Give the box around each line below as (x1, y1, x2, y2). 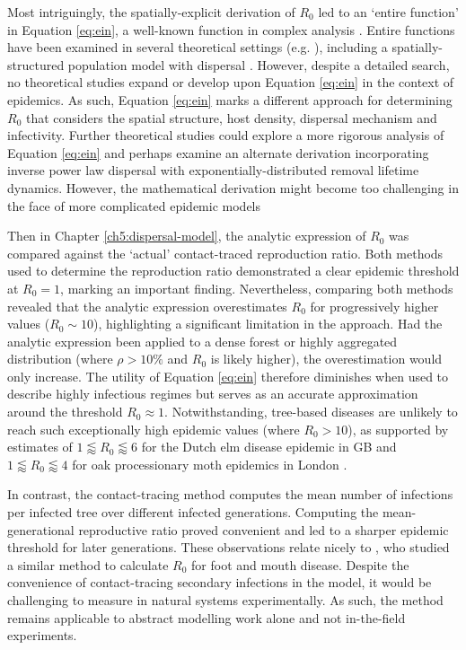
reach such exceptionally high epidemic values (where (7, 419, 300, 438)
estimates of (7, 437, 73, 456)
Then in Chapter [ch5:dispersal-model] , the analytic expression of (7, 226, 366, 245)
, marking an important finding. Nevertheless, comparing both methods (60, 278, 453, 297)
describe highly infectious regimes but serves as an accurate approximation (7, 384, 418, 403)
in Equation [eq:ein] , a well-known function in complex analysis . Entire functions (7, 20, 455, 39)
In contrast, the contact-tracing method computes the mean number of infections (7, 485, 453, 504)
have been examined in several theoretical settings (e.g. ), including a (7, 38, 388, 57)
